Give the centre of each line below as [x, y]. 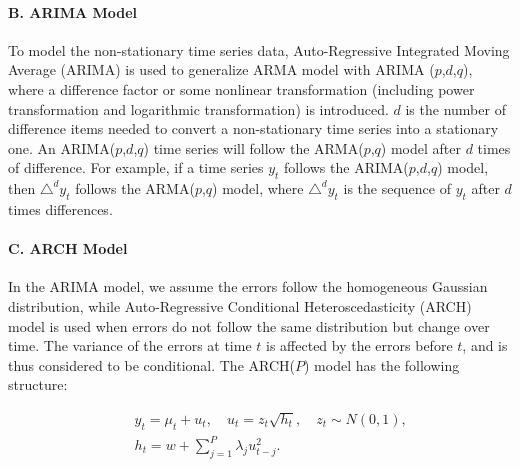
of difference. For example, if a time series [136, 167]
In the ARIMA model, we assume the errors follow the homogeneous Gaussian [248, 286]
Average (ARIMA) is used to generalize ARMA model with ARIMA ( [221, 69]
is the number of [455, 108]
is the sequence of [397, 188]
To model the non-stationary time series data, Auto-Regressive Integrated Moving [259, 49]
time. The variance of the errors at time [130, 345]
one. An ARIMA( [62, 147]
